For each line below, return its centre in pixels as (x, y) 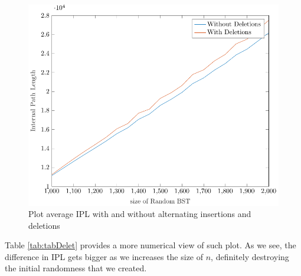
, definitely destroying (250, 256)
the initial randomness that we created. (76, 268)
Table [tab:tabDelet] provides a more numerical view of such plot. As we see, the (150, 245)
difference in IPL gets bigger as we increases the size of (104, 256)
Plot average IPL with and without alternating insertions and (140, 214)
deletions (44, 225)
